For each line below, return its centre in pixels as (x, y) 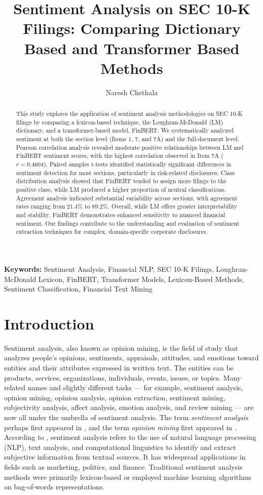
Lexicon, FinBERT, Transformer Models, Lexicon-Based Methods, (141, 279)
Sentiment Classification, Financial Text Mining (78, 289)
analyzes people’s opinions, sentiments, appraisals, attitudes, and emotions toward (131, 358)
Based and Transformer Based (132, 48)
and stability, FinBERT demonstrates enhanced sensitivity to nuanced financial (121, 214)
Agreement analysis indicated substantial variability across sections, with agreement (127, 198)
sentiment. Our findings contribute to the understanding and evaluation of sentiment (128, 223)
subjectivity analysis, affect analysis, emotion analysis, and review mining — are (129, 407)
